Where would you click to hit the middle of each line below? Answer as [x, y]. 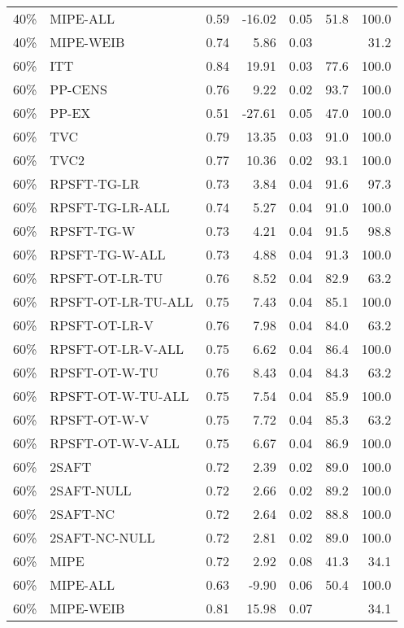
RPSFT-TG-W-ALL [108, 254]
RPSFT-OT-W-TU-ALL [119, 396]
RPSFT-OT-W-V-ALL [115, 443]
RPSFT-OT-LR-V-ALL [117, 349]
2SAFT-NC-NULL [102, 537]
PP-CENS [78, 89]
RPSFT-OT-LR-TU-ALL [122, 301]
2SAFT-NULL [91, 490]
